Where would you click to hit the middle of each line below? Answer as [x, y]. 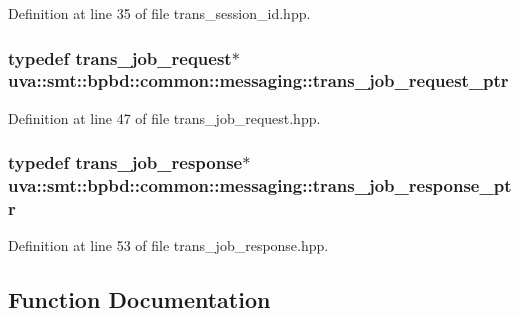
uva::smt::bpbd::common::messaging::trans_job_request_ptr [258, 80]
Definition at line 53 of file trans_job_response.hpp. [168, 245]
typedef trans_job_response [125, 162]
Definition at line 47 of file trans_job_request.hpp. [164, 117]
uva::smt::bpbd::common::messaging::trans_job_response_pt [260, 185]
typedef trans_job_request [120, 57]
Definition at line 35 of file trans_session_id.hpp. [159, 13]
